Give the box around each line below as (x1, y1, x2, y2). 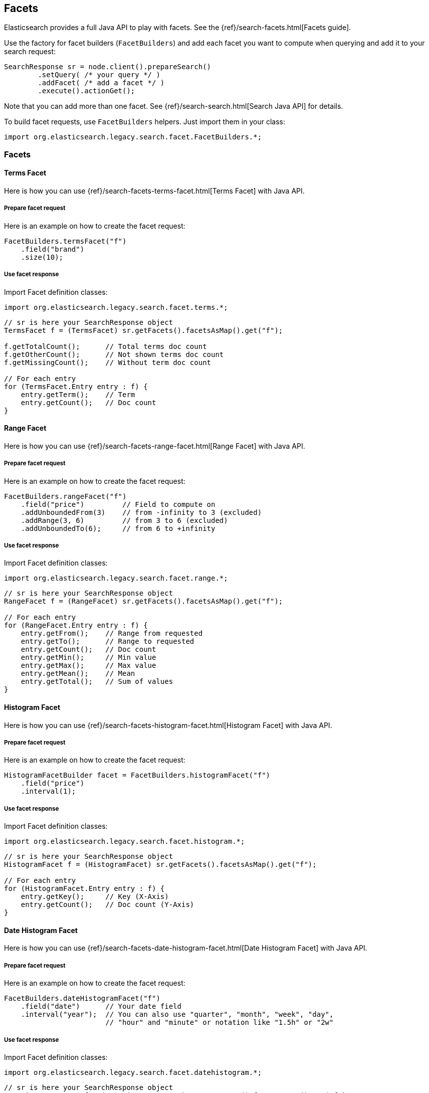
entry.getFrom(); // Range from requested (21, 629, 203, 638)
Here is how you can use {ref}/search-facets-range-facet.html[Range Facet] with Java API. (4, 441, 305, 450)
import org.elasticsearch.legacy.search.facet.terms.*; (4, 303, 228, 311)
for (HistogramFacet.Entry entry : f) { (4, 884, 165, 893)
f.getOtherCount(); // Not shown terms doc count (4, 350, 224, 358)
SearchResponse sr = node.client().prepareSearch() (4, 63, 211, 71)
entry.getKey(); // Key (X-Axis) (21, 892, 169, 901)
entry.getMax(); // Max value (21, 661, 156, 670)
